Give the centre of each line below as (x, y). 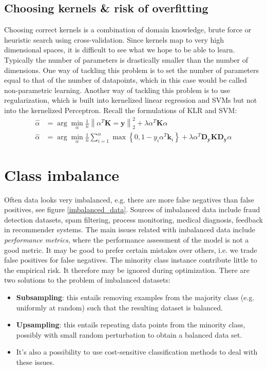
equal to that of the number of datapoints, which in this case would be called (126, 80)
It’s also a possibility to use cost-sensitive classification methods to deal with (137, 352)
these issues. (35, 362)
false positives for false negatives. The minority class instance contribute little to (131, 260)
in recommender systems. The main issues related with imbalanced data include (130, 229)
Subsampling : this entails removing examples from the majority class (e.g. (135, 297)
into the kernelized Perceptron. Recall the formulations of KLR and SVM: (121, 110)
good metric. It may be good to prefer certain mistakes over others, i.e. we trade (131, 250)
